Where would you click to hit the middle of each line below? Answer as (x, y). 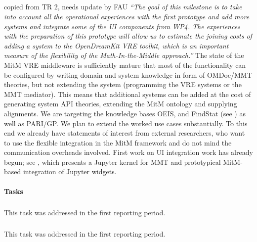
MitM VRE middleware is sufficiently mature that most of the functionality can (125, 65)
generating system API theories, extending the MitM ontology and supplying (121, 104)
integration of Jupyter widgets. (70, 171)
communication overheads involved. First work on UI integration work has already (128, 152)
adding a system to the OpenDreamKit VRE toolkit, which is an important (116, 45)
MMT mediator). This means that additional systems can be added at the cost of (128, 94)
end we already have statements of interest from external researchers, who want (125, 133)
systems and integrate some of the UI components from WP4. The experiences (122, 26)
